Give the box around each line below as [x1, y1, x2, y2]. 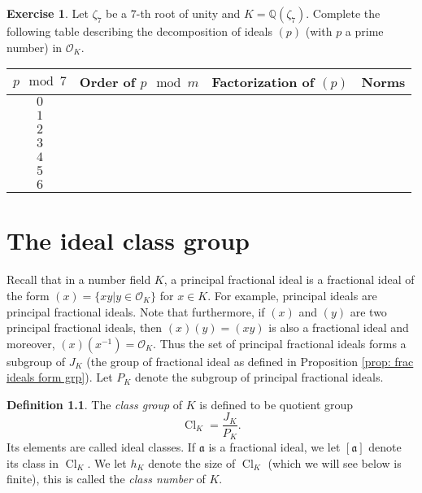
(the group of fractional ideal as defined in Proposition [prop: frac [86, 352, 414, 369]
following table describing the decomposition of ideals [7, 23, 272, 39]
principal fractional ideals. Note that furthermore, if [7, 303, 265, 320]
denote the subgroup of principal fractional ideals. [135, 369, 384, 386]
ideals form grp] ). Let [7, 369, 113, 386]
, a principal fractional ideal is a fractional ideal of [163, 271, 415, 288]
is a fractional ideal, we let [208, 438, 341, 455]
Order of [79, 72, 136, 92]
